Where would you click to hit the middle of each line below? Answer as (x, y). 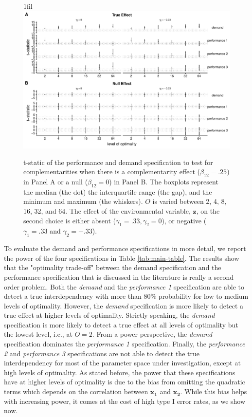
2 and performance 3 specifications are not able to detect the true (102, 353)
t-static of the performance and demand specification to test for (118, 162)
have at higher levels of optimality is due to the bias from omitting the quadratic (125, 382)
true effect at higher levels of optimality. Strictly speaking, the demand (109, 315)
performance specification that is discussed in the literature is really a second (119, 277)
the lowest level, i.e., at (38, 334)
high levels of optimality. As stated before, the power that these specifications (120, 372)
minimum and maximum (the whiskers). (83, 201)
